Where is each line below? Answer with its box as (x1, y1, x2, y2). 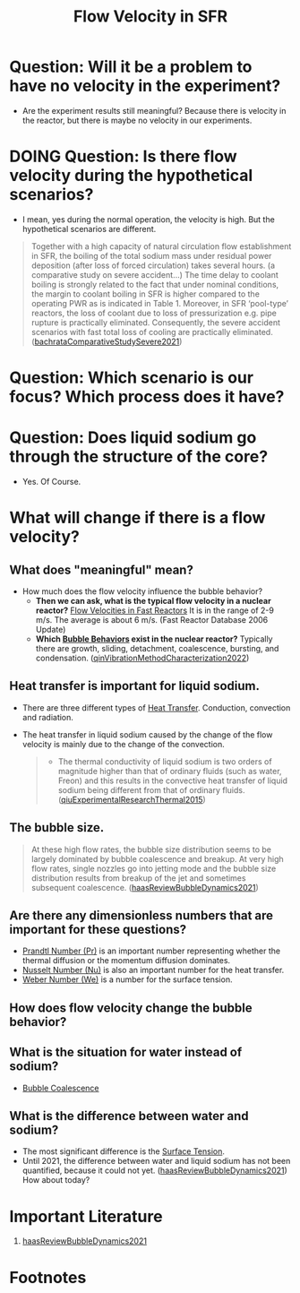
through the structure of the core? (9, 446, 269, 467)
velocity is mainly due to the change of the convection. (21, 738, 226, 749)
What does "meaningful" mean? (9, 562, 194, 577)
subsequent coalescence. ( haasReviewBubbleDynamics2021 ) (30, 882, 260, 892)
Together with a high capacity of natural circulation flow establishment (30, 240, 292, 252)
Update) (35, 625, 66, 634)
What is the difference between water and (9, 1108, 249, 1124)
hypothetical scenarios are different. (21, 223, 157, 234)
